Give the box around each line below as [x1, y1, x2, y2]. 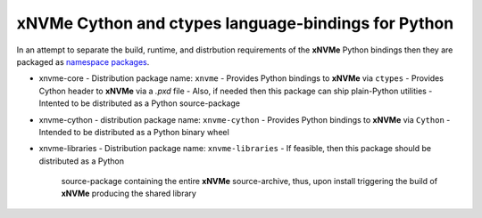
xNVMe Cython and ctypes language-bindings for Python [16, 13, 454, 33]
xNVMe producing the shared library [61, 188, 196, 199]
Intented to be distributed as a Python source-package [38, 98, 241, 109]
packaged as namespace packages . [16, 56, 150, 67]
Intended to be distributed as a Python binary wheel [38, 126, 229, 137]
